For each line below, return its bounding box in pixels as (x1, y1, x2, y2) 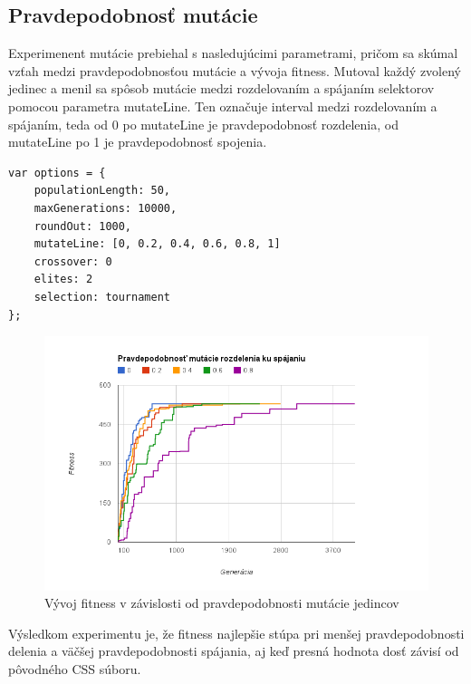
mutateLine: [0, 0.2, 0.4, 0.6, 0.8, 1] (34, 237, 281, 251)
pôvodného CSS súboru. (8, 659, 141, 678)
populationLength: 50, (34, 184, 170, 197)
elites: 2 (34, 273, 93, 286)
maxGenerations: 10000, (34, 201, 178, 215)
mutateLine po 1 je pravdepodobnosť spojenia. (8, 132, 267, 151)
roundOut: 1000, (34, 219, 132, 233)
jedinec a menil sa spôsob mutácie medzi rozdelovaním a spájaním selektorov (8, 79, 435, 98)
